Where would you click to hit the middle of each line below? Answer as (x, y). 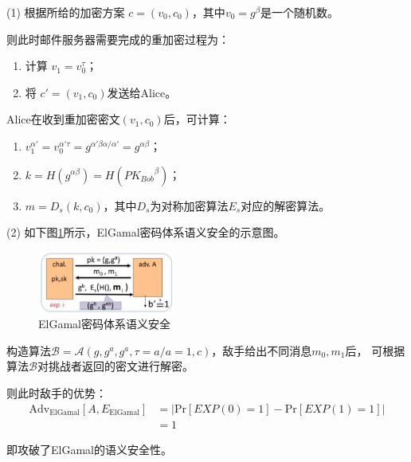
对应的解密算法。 (286, 205)
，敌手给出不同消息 (262, 350)
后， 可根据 (375, 350)
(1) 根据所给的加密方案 (66, 12)
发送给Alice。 (142, 92)
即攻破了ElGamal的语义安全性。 (89, 449)
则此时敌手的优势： (57, 392)
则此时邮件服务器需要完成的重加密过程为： (118, 39)
